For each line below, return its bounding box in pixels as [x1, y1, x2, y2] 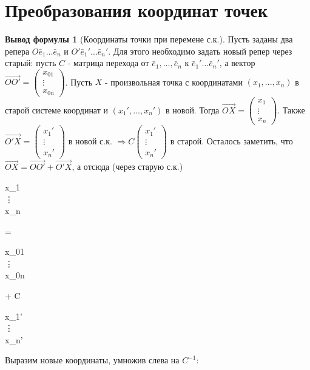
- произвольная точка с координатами [104, 75, 243, 88]
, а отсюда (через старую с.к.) [72, 160, 183, 173]
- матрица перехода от [67, 56, 149, 69]
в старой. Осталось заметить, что [170, 134, 293, 147]
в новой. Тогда [166, 103, 220, 116]
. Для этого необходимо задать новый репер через [108, 44, 292, 57]
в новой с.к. [68, 134, 112, 147]
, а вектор [219, 56, 255, 69]
